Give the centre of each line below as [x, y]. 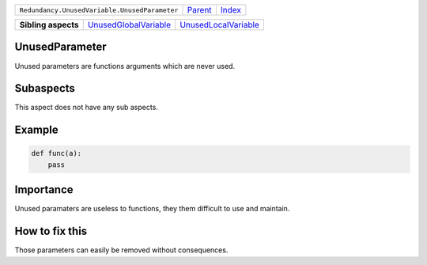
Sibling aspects [49, 25]
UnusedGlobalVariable [129, 25]
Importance [44, 190]
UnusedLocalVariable [219, 25]
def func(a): [57, 153]
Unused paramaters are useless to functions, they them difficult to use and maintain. [152, 209]
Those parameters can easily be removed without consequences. [121, 250]
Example [36, 130]
